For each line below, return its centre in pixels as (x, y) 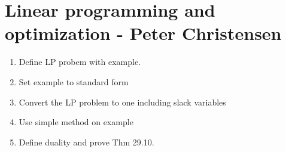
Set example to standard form (74, 81)
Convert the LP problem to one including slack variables (122, 102)
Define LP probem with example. (80, 62)
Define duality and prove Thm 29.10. (86, 142)
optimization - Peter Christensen (143, 33)
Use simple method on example (76, 122)
